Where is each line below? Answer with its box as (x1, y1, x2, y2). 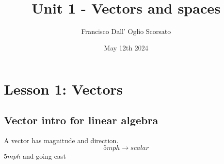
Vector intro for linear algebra (4, 112, 159, 127)
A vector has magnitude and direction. (4, 135, 119, 145)
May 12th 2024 (104, 42, 148, 52)
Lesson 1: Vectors (4, 79, 123, 99)
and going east (23, 151, 66, 161)
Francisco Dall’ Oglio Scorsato (81, 26, 171, 36)
